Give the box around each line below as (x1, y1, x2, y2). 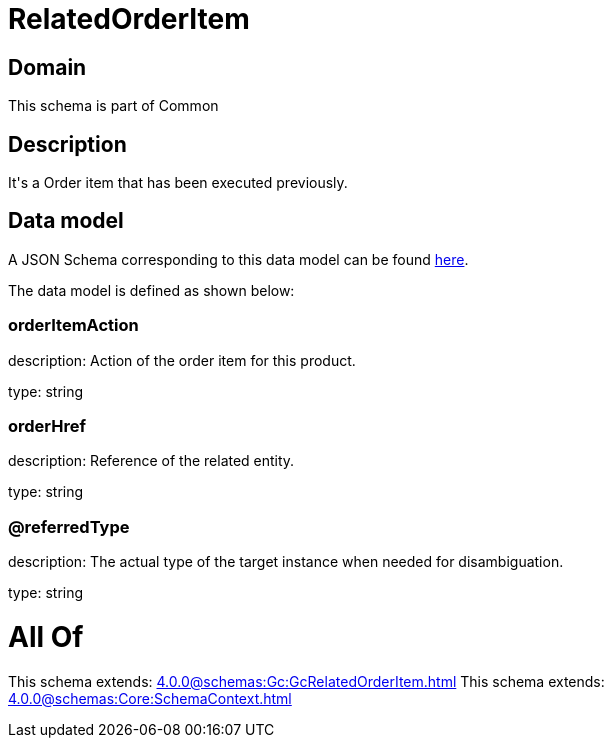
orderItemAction (8, 315, 139, 336)
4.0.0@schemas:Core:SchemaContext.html (8, 689, 292, 707)
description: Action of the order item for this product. (8, 351, 356, 369)
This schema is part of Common (8, 97, 219, 115)
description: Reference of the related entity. (8, 452, 295, 470)
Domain (8, 54, 87, 80)
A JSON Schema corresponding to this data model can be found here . (8, 250, 469, 268)
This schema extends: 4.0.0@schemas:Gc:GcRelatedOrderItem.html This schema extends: (8, 672, 605, 690)
